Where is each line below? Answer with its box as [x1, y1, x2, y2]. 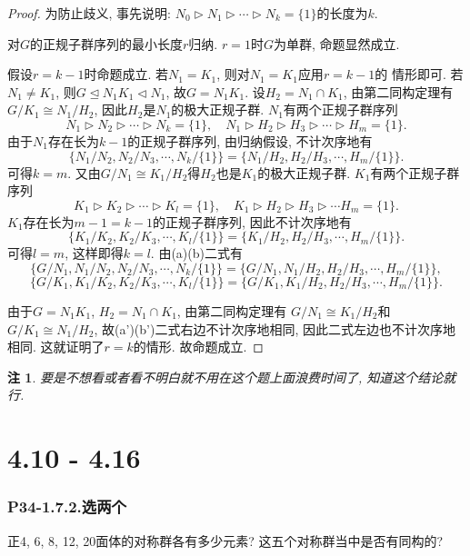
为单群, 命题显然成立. [273, 34, 400, 53]
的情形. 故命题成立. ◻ [133, 337, 264, 356]
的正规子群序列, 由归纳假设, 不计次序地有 [127, 131, 373, 150]
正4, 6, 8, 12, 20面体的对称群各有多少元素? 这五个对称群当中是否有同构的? [7, 531, 444, 550]
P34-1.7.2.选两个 [7, 495, 126, 518]
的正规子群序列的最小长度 [30, 34, 184, 53]
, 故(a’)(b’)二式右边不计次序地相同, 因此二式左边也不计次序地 [94, 319, 455, 338]
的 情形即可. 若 [375, 65, 464, 84]
